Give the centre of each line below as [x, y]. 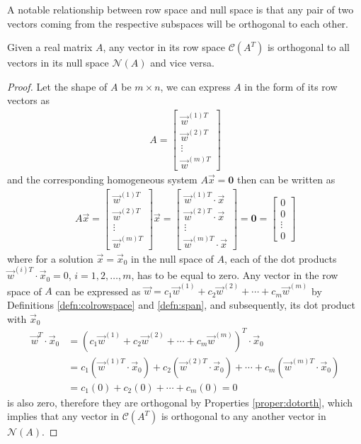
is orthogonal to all [308, 47]
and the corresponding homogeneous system [102, 180]
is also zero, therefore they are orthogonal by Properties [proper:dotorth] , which [180, 402]
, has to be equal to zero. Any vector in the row [235, 275]
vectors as [29, 100]
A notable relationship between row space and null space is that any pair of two [180, 9]
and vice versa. [182, 63]
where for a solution [50, 258]
